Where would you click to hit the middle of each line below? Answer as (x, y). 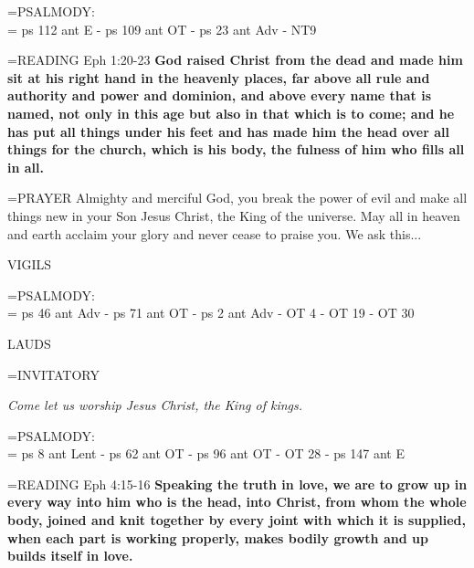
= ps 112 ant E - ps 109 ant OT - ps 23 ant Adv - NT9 (162, 29)
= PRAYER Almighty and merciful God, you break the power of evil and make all (237, 198)
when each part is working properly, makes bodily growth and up (218, 537)
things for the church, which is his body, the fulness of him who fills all (236, 149)
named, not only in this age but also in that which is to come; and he (231, 113)
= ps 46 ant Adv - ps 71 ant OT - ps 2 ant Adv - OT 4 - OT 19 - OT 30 (211, 313)
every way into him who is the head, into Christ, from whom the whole (237, 502)
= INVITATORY (53, 374)
